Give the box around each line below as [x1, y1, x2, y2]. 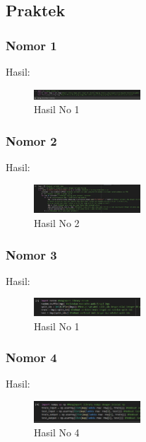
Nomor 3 [6, 245, 57, 263]
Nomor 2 [6, 132, 57, 149]
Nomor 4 [6, 349, 57, 366]
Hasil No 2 [34, 216, 80, 231]
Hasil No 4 [34, 425, 80, 440]
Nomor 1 [6, 36, 57, 54]
